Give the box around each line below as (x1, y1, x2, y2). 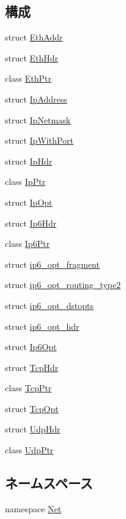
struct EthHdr (5, 51, 59, 64)
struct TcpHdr (5, 361, 59, 373)
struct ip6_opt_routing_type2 (5, 278, 121, 291)
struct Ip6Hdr (5, 216, 57, 229)
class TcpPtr (5, 381, 52, 394)
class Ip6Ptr (5, 237, 50, 250)
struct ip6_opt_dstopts (5, 299, 94, 311)
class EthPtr (5, 72, 52, 85)
